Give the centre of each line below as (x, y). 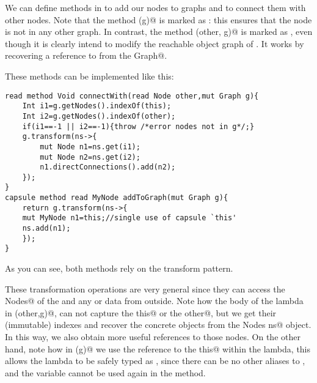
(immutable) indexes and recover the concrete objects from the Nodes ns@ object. (158, 325)
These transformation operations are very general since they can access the (145, 288)
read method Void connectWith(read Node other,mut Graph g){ (132, 96)
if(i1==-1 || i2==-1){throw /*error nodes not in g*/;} (138, 126)
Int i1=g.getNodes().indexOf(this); (97, 106)
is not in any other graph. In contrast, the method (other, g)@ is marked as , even (159, 32)
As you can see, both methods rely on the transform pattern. (119, 268)
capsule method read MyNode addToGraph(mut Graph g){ (117, 198)
